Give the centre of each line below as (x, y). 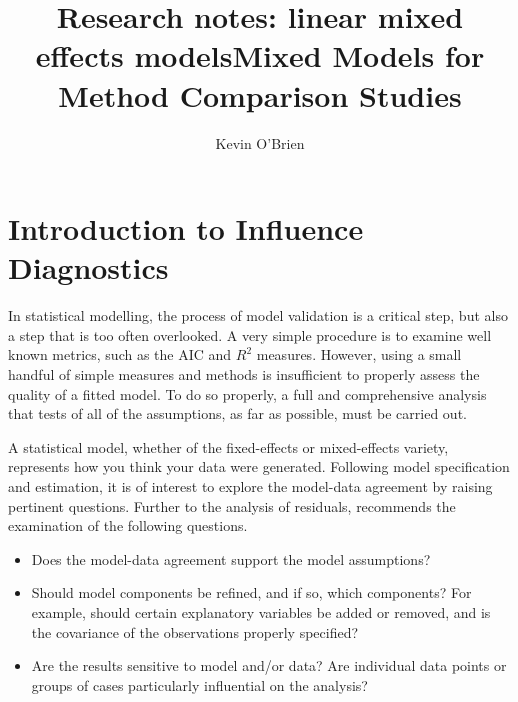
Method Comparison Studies (260, 94)
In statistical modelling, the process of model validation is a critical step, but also (258, 315)
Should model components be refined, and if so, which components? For (251, 592)
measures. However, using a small (359, 354)
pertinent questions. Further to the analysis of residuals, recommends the (232, 505)
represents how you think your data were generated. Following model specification (259, 466)
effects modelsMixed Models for (260, 55)
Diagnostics (88, 267)
